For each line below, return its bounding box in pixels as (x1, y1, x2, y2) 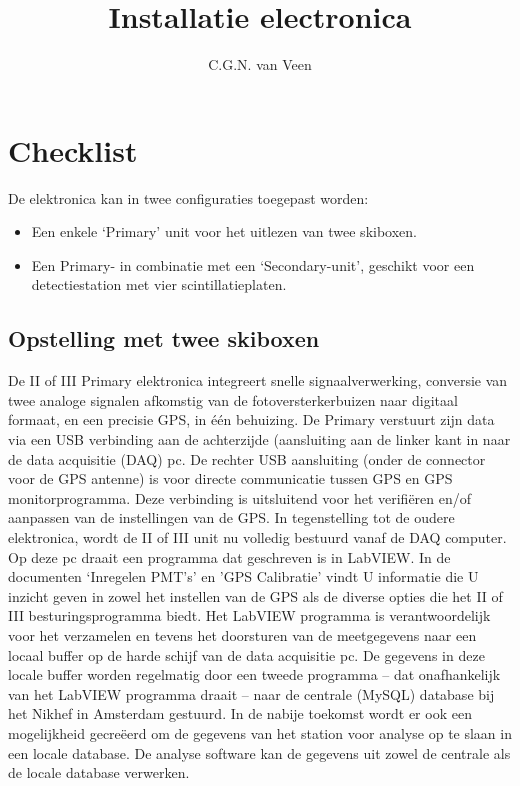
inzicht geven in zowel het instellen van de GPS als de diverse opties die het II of (8, 585, 503, 606)
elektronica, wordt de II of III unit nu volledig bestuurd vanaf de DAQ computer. (8, 526, 507, 547)
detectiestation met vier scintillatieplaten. (31, 274, 287, 295)
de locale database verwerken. (8, 762, 190, 783)
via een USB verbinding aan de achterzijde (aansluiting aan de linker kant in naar (8, 429, 511, 450)
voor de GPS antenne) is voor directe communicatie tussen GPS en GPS (8, 468, 453, 489)
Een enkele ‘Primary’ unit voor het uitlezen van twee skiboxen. (31, 221, 417, 242)
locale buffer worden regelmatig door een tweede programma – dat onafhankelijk (8, 664, 501, 685)
